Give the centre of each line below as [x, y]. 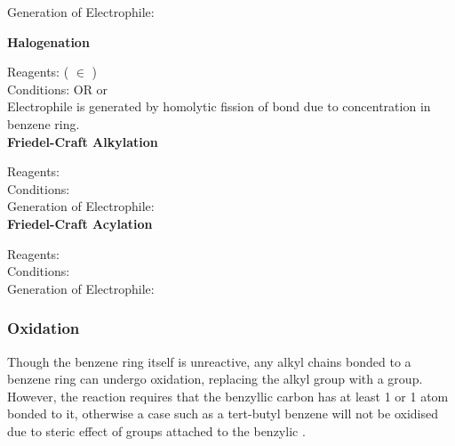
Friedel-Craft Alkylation [83, 141]
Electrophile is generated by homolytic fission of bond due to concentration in [219, 106]
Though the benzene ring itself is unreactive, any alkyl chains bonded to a [209, 361]
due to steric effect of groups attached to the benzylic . [156, 430]
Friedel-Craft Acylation [80, 223]
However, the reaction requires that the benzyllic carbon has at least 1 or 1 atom [228, 396]
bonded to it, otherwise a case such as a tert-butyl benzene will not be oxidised [223, 414]
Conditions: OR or [58, 89]
